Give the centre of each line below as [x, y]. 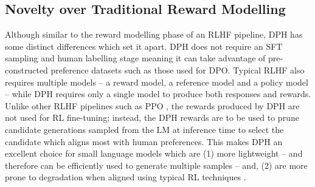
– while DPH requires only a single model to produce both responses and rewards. [158, 94]
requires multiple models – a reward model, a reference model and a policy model [157, 82]
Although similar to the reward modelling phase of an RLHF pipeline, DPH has [154, 34]
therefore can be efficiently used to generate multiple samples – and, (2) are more [156, 165]
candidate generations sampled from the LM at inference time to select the [144, 129]
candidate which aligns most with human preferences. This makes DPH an [144, 141]
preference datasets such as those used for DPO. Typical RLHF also [178, 70]
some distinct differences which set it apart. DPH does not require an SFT [144, 46]
